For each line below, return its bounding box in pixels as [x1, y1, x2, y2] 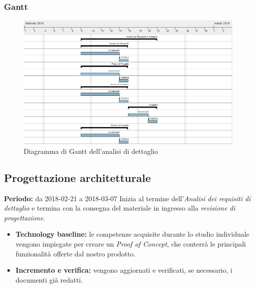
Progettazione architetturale [4, 170, 151, 185]
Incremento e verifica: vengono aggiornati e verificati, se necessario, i [15, 265, 232, 275]
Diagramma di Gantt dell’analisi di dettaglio [24, 145, 158, 156]
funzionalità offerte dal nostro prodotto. [15, 248, 136, 258]
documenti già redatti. [15, 274, 83, 285]
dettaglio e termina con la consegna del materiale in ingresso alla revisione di [4, 203, 235, 213]
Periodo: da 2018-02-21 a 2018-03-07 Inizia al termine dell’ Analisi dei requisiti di [4, 193, 251, 203]
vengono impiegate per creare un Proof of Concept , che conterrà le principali [15, 238, 246, 249]
